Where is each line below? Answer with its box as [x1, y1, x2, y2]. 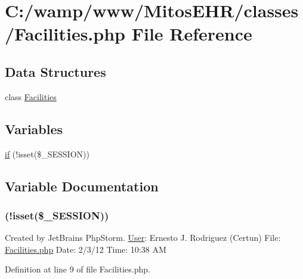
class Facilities [5, 90, 57, 103]
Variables [5, 119, 63, 138]
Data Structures [5, 62, 106, 80]
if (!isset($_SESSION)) [5, 147, 89, 160]
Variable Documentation [5, 176, 159, 195]
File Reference [131, 21, 252, 46]
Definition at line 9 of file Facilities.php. [5, 263, 150, 275]
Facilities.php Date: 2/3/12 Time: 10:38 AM [5, 243, 166, 255]
